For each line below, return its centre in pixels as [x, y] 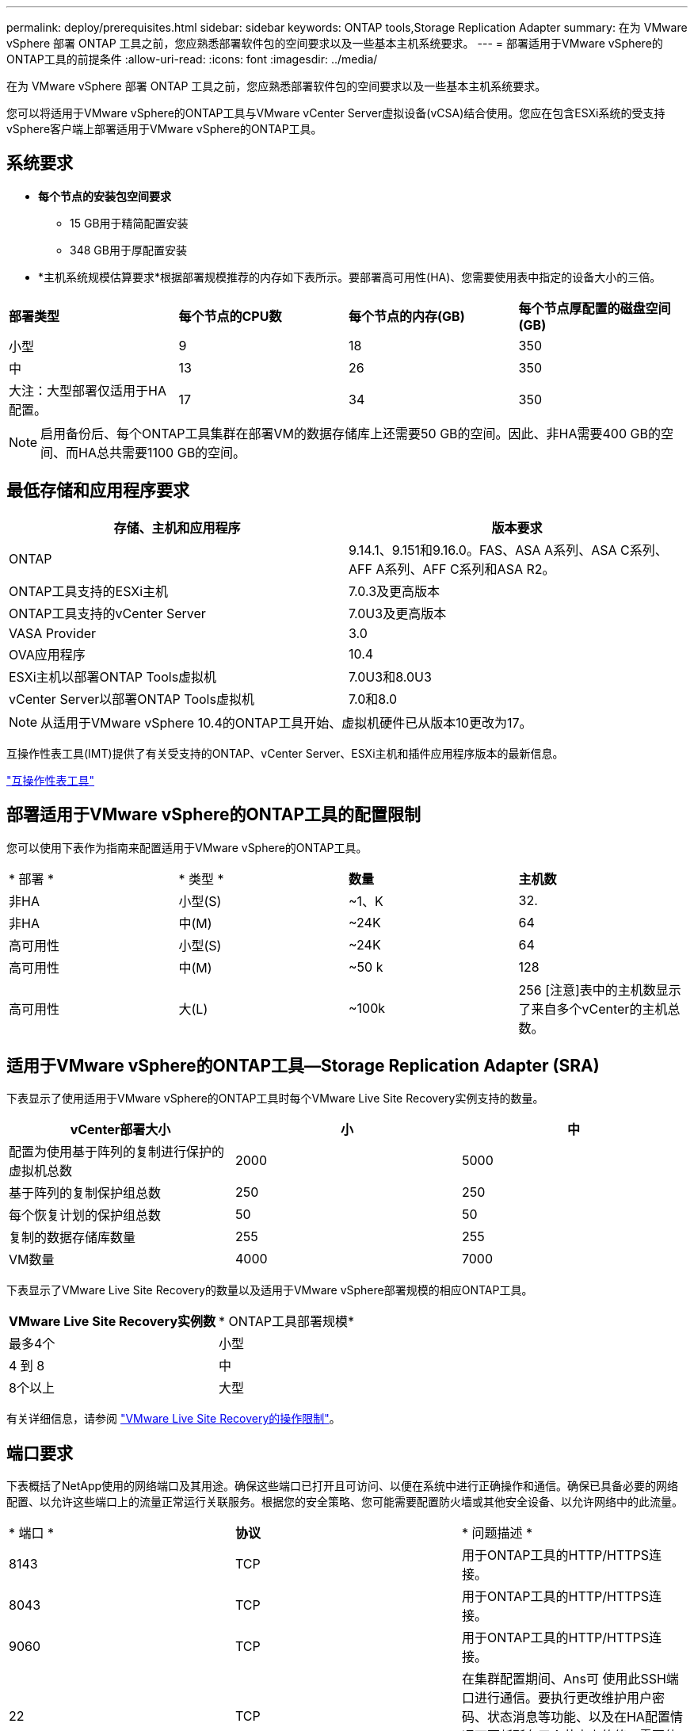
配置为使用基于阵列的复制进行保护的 [117, 1152]
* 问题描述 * [497, 1533]
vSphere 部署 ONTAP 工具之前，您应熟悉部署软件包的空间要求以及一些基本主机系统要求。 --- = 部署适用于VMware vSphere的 [335, 43]
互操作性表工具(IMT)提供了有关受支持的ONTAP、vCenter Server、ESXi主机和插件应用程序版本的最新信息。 [285, 753]
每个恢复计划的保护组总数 [85, 1215]
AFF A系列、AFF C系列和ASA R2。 [452, 569]
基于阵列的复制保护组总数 [85, 1193]
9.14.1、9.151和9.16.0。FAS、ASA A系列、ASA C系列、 [508, 550]
